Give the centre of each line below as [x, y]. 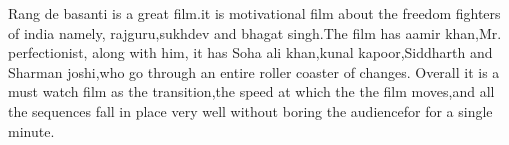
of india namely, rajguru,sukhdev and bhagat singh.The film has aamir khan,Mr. [255, 32]
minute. [31, 130]
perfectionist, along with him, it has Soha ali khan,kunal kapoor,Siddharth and [250, 52]
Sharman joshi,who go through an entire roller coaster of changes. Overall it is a [254, 71]
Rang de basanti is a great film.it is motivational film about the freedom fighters [254, 13]
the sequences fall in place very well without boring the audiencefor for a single [250, 110]
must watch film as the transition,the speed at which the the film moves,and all [251, 91]
